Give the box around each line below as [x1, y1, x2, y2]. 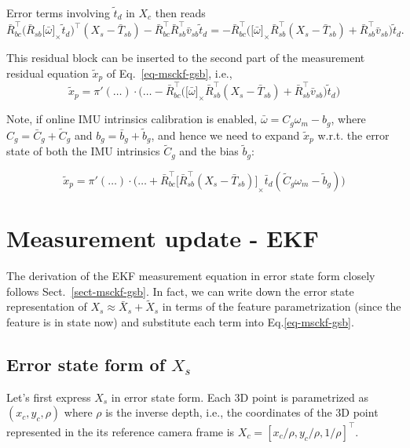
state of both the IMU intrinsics [6, 143, 160, 159]
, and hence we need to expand [151, 126, 300, 143]
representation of [6, 298, 87, 315]
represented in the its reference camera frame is [6, 423, 235, 439]
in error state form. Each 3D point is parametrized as [111, 388, 368, 405]
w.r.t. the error [317, 126, 390, 143]
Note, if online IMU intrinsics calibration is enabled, [6, 111, 258, 127]
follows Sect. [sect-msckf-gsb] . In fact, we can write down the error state [6, 282, 354, 299]
